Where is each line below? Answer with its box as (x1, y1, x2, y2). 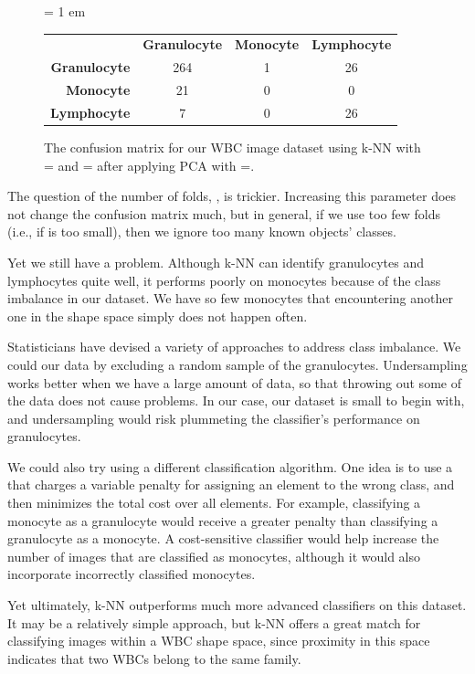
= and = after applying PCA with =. (44, 155, 255, 174)
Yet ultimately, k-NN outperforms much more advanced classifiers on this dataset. (7, 595, 467, 615)
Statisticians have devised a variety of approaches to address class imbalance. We (7, 337, 461, 356)
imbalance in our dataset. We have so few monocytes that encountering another (7, 289, 453, 308)
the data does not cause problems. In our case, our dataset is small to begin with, (7, 391, 465, 410)
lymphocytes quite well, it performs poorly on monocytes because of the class (7, 270, 441, 290)
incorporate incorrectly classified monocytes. (7, 564, 256, 584)
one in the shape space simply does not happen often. (7, 306, 308, 325)
